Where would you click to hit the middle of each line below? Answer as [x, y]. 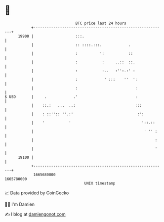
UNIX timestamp [100, 183]
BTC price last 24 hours [101, 23]
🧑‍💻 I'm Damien [20, 204]
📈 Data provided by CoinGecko [37, 193]
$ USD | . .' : [71, 97]
